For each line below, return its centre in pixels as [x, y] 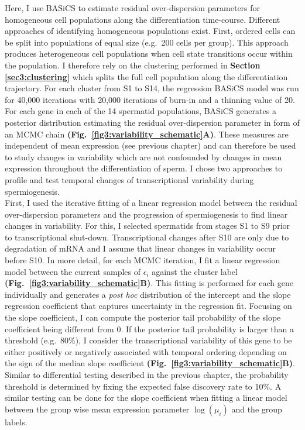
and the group [257, 409]
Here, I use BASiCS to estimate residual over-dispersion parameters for [133, 8]
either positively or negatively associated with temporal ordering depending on [146, 351]
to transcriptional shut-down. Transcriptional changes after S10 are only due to [147, 237]
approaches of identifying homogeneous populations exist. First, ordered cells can [150, 31]
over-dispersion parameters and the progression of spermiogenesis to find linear [146, 214]
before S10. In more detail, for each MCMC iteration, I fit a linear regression [143, 260]
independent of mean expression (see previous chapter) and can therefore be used [150, 145]
